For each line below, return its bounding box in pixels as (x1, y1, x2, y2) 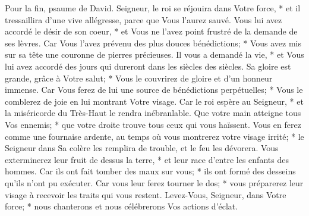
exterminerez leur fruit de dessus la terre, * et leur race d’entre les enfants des (5, 153, 289, 165)
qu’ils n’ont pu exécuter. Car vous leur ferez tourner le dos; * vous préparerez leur (5, 176, 304, 189)
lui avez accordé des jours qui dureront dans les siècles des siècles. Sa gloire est (5, 60, 291, 72)
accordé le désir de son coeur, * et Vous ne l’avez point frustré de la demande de (5, 25, 298, 37)
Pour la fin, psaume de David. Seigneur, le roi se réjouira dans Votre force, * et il (5, 2, 301, 14)
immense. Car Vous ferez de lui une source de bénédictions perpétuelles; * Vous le (5, 83, 303, 96)
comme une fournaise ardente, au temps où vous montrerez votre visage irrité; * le (5, 130, 304, 142)
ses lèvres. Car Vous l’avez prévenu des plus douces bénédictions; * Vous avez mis (5, 36, 301, 49)
